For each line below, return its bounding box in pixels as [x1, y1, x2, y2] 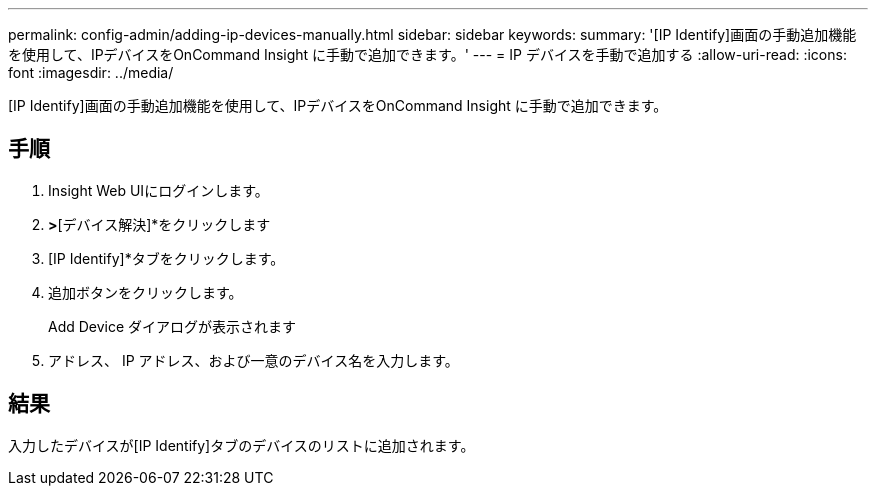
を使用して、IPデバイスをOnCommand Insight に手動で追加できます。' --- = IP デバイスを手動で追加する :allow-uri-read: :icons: [8, 46, 847, 63]
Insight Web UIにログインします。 [48, 181, 269, 199]
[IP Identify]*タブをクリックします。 [48, 249, 285, 267]
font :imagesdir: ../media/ [8, 64, 174, 81]
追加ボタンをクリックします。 [48, 283, 243, 301]
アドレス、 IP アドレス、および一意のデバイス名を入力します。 [48, 351, 459, 369]
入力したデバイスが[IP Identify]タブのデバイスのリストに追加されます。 [8, 436, 475, 454]
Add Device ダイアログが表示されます [48, 317, 297, 335]
